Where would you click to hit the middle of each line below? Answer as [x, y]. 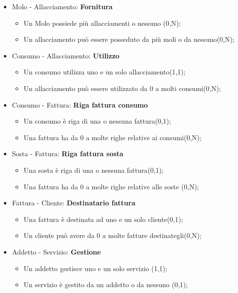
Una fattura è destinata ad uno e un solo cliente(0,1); [103, 219]
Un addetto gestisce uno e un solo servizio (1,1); [95, 268]
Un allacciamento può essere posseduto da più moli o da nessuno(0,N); [129, 39]
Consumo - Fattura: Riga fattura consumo [80, 104]
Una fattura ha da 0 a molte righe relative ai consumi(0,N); [113, 137]
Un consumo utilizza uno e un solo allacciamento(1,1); [105, 72]
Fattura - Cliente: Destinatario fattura [74, 203]
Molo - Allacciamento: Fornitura [62, 6]
